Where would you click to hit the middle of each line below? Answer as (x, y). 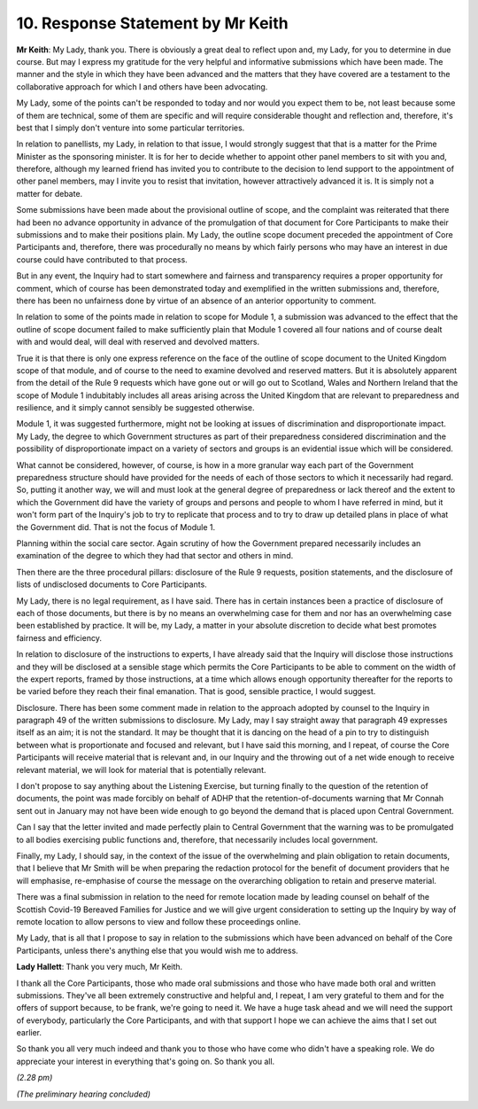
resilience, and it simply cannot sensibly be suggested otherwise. (136, 408)
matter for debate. (50, 193)
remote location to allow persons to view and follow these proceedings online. (158, 921)
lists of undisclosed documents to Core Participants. (112, 584)
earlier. (29, 1033)
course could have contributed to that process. (102, 259)
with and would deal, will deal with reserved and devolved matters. (138, 342)
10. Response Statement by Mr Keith (152, 23)
